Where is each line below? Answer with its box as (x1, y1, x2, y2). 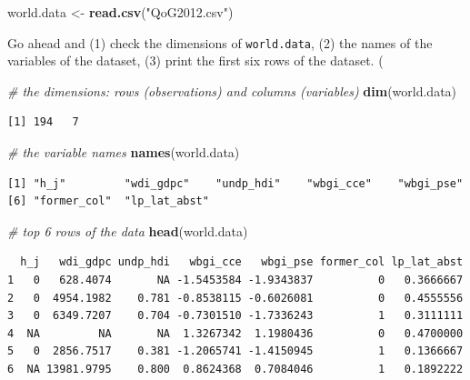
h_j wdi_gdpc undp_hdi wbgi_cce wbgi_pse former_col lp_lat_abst (20, 255, 464, 269)
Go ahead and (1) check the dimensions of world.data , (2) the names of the (7, 33, 433, 52)
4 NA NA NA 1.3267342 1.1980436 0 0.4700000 (7, 326, 464, 340)
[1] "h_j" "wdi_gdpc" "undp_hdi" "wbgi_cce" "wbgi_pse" (7, 176, 464, 190)
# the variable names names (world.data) (7, 143, 240, 162)
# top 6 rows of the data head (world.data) (7, 221, 248, 240)
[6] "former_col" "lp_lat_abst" (7, 195, 209, 208)
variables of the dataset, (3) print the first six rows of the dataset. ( (7, 51, 384, 70)
